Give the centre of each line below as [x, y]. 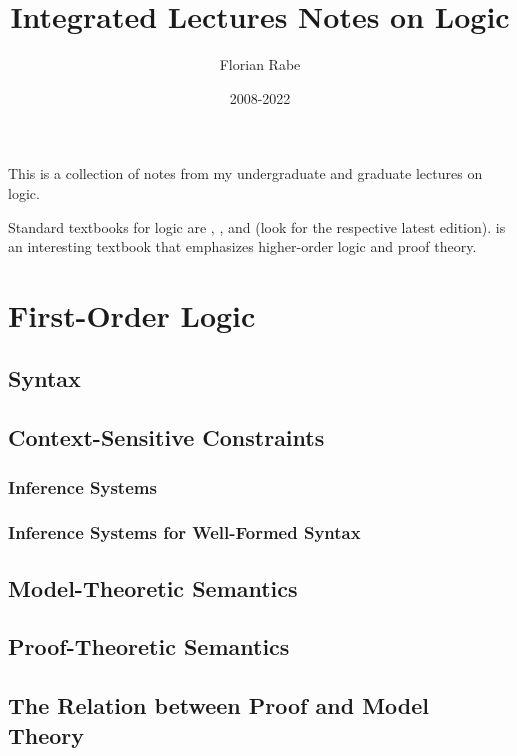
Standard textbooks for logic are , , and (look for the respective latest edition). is [257, 226]
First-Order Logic [132, 314]
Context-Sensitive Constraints [166, 437]
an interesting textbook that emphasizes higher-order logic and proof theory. [242, 246]
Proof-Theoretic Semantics [149, 646]
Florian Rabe [260, 64]
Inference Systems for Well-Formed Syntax [184, 532]
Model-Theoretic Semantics [153, 587]
